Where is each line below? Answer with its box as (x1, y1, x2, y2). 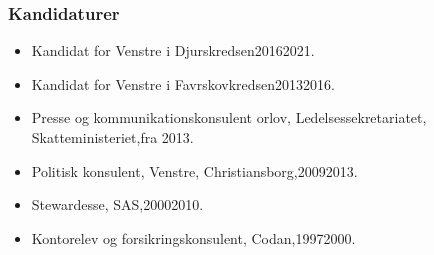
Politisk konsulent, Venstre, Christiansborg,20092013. (31, 160, 358, 181)
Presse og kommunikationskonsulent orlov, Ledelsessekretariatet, (31, 107, 427, 128)
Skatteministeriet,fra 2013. (31, 127, 194, 147)
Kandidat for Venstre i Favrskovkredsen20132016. (31, 73, 335, 94)
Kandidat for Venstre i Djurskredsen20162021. (31, 40, 315, 61)
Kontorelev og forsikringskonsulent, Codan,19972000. (31, 227, 356, 248)
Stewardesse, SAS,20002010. (31, 194, 204, 215)
